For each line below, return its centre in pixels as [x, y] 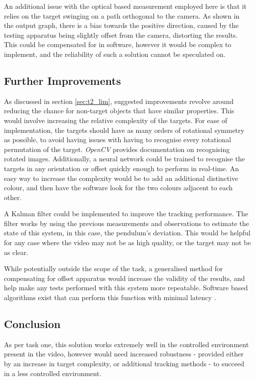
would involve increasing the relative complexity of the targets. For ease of [116, 120]
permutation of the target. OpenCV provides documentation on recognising [117, 149]
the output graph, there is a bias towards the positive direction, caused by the [121, 25]
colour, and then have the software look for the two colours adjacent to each [118, 188]
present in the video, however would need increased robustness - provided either [124, 354]
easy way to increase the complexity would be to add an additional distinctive [121, 178]
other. [13, 197]
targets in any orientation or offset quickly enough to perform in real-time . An [122, 168]
